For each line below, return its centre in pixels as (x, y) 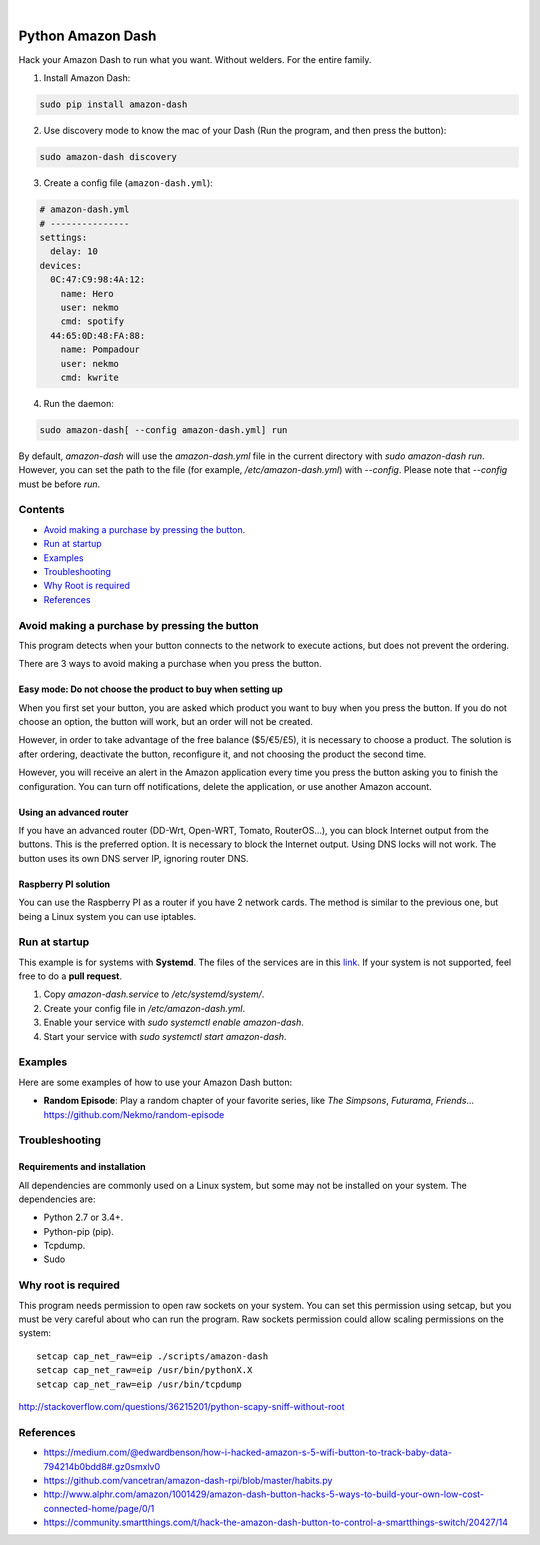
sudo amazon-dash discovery (108, 157)
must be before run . (59, 484)
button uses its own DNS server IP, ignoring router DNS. (133, 858)
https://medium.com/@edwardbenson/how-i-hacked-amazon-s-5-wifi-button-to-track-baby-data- (247, 1452)
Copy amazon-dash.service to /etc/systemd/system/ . (154, 994)
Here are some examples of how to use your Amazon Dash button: (155, 1082)
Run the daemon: (79, 403)
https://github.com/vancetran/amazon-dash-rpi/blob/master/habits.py (188, 1480)
